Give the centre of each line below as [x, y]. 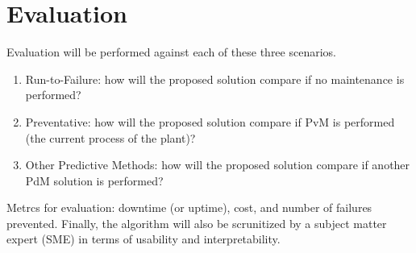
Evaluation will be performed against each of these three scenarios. [171, 52]
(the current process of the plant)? [110, 137]
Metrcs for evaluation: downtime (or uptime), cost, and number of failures [189, 207]
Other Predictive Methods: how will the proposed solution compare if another [218, 165]
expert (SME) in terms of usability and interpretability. [144, 239]
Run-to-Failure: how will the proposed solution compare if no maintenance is [215, 79]
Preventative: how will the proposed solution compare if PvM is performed [210, 121]
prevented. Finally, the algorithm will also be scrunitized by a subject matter [197, 223]
